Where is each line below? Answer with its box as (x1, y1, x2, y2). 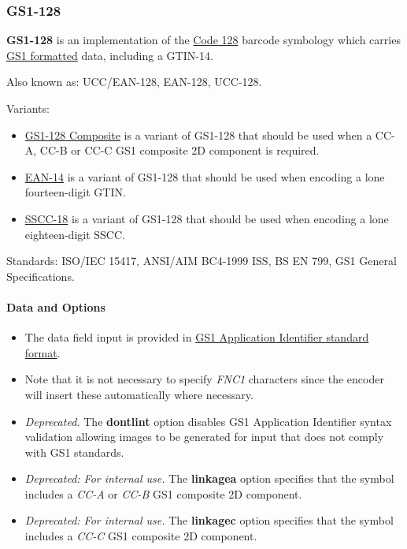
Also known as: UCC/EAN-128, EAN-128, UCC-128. (6, 73, 262, 90)
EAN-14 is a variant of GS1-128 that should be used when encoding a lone (24, 168, 385, 185)
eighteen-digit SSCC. (24, 226, 125, 242)
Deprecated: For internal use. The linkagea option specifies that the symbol (24, 470, 394, 487)
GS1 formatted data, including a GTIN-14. (6, 47, 213, 63)
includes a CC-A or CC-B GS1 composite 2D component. (24, 485, 302, 502)
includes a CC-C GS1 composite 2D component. (24, 528, 257, 544)
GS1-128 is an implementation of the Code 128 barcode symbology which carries (6, 32, 401, 48)
